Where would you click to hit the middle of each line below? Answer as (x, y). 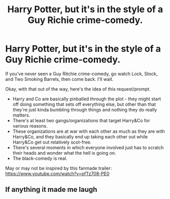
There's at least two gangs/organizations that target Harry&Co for (81, 120)
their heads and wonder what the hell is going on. (64, 153)
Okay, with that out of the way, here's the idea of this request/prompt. (78, 89)
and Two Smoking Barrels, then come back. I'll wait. (59, 79)
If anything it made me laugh (51, 190)
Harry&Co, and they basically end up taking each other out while (80, 136)
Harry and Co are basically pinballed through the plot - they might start (87, 99)
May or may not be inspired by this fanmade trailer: (59, 168)
